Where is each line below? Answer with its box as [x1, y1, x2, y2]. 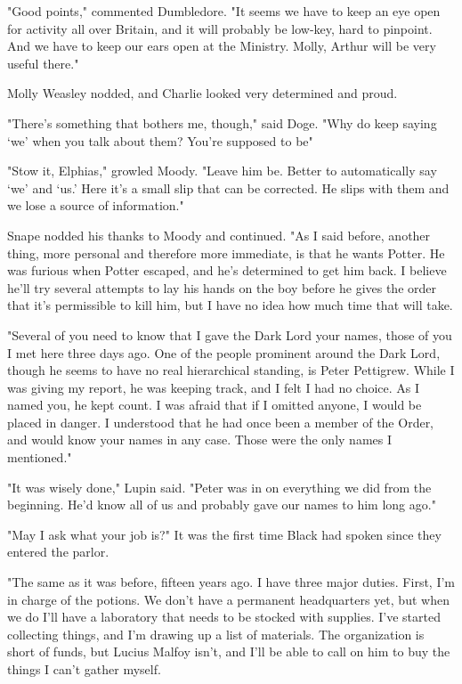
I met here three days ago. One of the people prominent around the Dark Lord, [7, 343, 441, 362]
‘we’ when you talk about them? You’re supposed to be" [7, 131, 313, 150]
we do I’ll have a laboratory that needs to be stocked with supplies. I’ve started [7, 607, 441, 626]
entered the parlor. [7, 542, 109, 561]
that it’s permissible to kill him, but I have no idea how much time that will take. [7, 296, 453, 314]
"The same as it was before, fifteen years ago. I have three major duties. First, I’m [7, 573, 456, 591]
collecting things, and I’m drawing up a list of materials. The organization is [7, 624, 425, 643]
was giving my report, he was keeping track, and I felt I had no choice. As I [7, 378, 420, 396]
